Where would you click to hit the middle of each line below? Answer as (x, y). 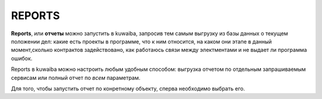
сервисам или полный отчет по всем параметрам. (76, 78)
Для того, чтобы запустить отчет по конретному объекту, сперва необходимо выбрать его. (128, 88)
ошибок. (22, 58)
